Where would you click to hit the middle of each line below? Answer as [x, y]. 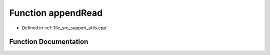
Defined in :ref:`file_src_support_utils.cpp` [65, 28]
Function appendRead [56, 13]
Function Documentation [49, 42]
